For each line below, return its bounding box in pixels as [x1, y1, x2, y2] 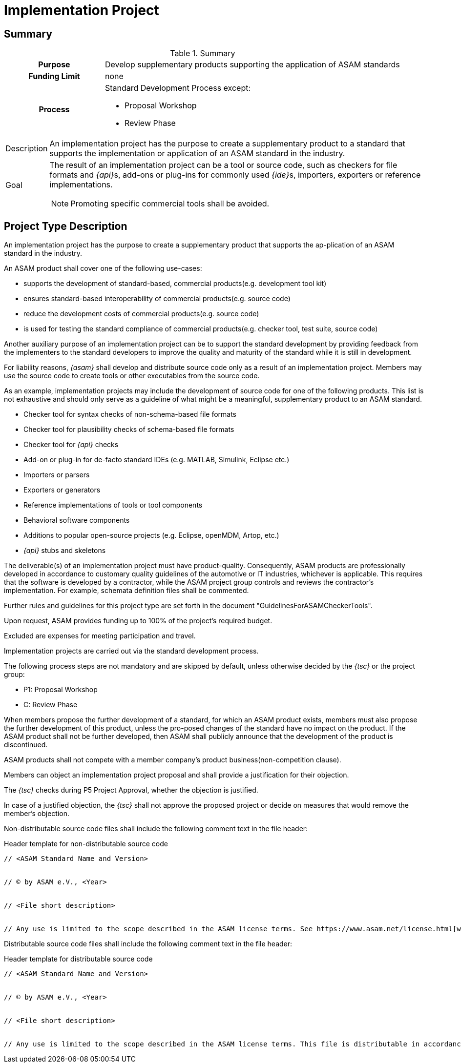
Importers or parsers [23, 471, 90, 479]
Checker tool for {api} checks [23, 440, 119, 449]
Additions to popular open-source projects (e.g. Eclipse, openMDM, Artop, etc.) [23, 531, 279, 540]
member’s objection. [4, 809, 70, 818]
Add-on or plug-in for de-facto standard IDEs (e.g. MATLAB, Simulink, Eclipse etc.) [23, 455, 290, 464]
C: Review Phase [23, 700, 78, 709]
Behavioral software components [23, 516, 130, 525]
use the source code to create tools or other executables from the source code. [4, 371, 260, 380]
